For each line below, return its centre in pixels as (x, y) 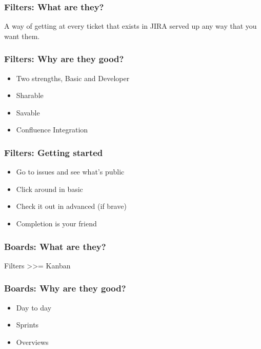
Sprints (27, 325)
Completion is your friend (56, 223)
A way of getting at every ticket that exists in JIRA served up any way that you (130, 26)
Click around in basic (49, 189)
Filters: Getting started (54, 152)
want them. (22, 36)
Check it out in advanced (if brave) (71, 206)
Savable (28, 112)
